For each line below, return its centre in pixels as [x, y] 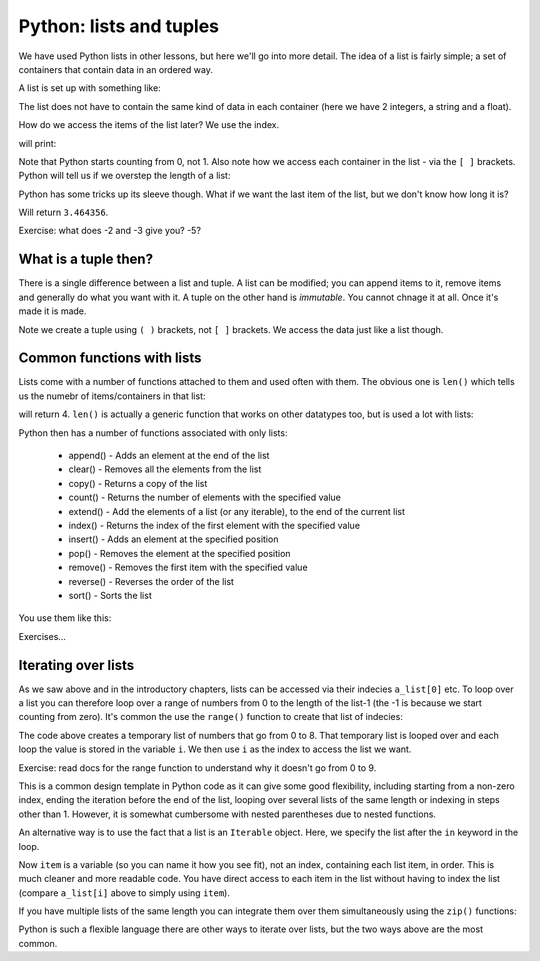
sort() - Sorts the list [110, 595]
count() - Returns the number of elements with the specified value [205, 497]
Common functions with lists [110, 358]
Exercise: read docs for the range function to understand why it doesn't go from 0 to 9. [197, 767]
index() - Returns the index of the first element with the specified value [214, 525]
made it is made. [52, 311]
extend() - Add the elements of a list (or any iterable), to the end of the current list [236, 511]
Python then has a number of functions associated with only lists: [153, 432]
